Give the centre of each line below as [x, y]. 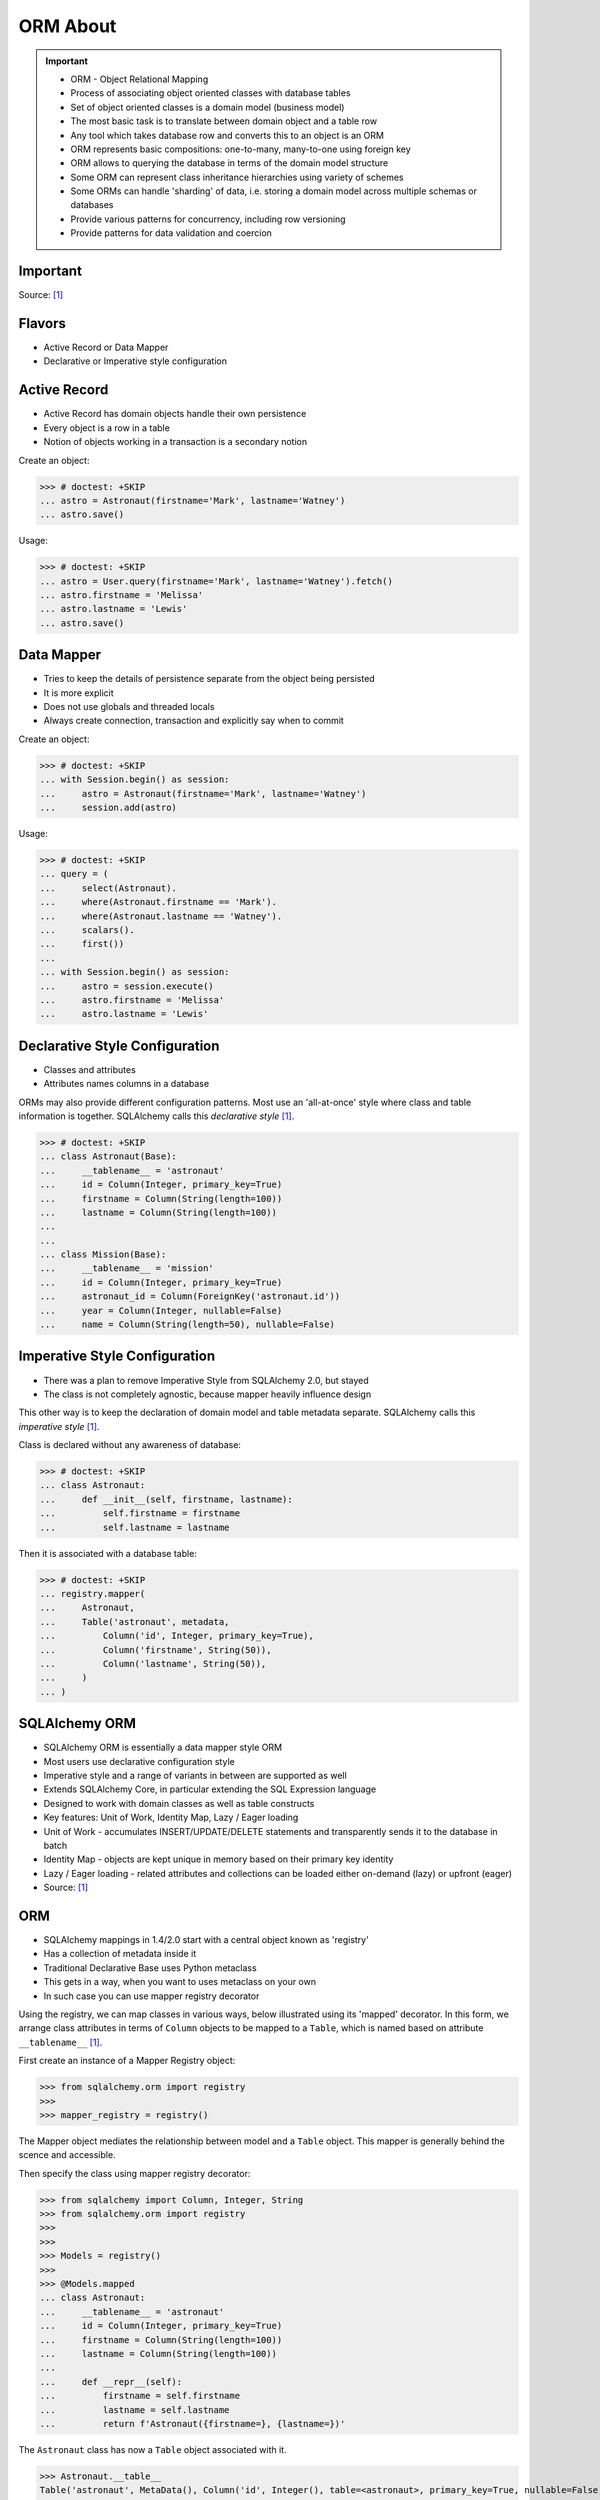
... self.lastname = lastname [134, 1527]
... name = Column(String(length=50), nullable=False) [187, 1324]
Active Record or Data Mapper [106, 347]
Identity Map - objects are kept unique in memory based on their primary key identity [218, 1859]
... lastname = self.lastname [134, 2409]
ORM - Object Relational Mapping [139, 79]
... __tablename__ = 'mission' [126, 1268]
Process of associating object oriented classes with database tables [210, 93]
